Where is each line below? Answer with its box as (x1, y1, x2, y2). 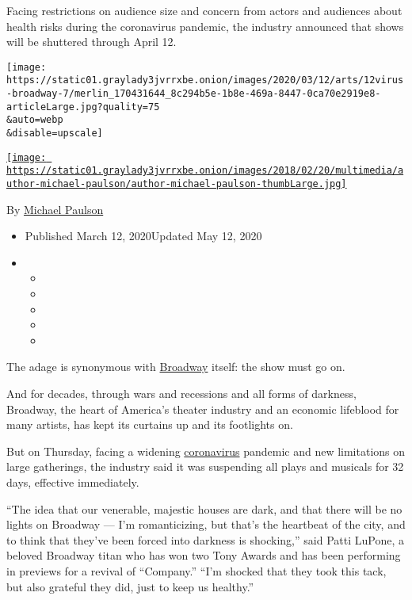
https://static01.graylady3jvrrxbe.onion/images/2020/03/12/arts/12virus (6, 75, 404, 86)
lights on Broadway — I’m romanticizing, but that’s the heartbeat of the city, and (6, 516, 406, 533)
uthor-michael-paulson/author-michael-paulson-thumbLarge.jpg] (6, 178, 347, 190)
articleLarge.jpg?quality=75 (6, 101, 160, 113)
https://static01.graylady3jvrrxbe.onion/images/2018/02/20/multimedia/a (6, 165, 404, 177)
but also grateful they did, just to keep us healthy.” (6, 578, 254, 594)
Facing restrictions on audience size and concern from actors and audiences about (6, 2, 402, 18)
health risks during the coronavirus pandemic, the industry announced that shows (6, 17, 404, 34)
